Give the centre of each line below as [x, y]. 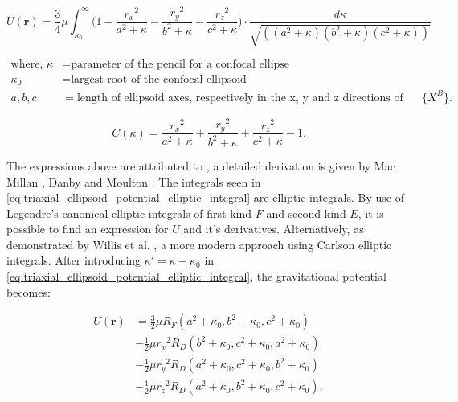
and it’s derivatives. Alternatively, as [274, 229]
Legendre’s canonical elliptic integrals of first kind [129, 213]
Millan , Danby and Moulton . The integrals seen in [134, 181]
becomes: [29, 291]
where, [27, 64]
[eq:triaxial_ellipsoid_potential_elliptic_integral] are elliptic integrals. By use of [205, 197]
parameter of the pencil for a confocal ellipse [180, 64]
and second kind [306, 213]
